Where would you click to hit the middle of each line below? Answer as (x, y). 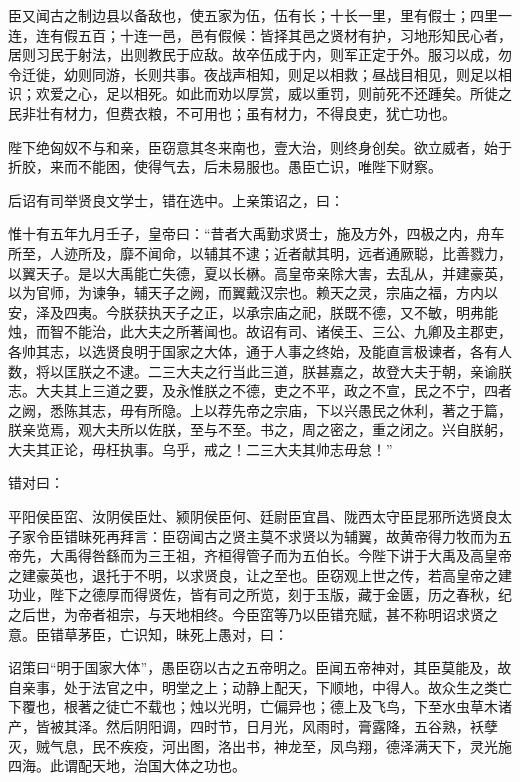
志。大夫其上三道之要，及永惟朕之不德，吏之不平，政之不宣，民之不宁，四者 (260, 390)
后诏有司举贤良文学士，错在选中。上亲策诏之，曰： (176, 199)
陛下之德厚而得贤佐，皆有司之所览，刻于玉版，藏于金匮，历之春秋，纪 (280, 594)
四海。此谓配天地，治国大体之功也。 (127, 765)
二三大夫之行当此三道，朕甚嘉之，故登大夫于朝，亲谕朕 (329, 370)
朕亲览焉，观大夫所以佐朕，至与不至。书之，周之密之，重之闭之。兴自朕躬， (260, 429)
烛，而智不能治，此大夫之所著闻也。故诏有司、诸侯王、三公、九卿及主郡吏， (260, 331)
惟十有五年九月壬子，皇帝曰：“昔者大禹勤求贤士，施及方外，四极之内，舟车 (256, 233)
